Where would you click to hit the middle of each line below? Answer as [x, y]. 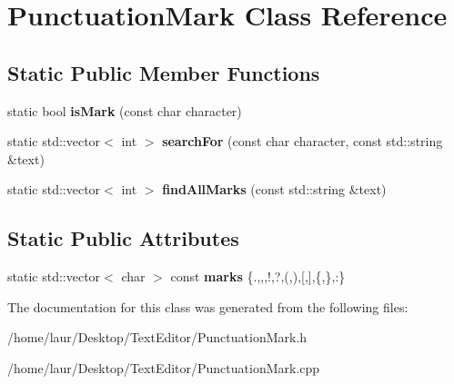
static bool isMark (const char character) [125, 110]
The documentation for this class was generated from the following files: [208, 306]
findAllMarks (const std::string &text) [274, 189]
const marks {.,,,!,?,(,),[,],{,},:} [258, 276]
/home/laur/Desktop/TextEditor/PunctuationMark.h [157, 337]
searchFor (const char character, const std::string [303, 141]
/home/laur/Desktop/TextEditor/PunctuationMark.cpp [164, 367]
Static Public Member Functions [164, 72]
